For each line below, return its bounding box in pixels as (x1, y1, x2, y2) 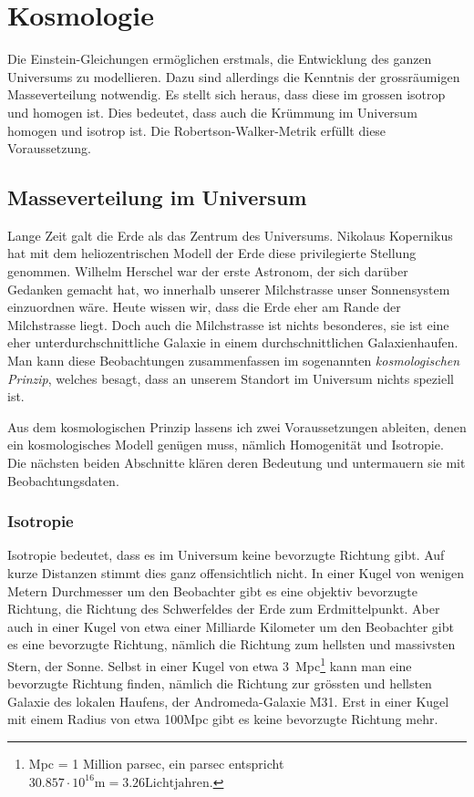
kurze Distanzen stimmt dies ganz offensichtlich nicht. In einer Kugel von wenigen (7, 564, 465, 583)
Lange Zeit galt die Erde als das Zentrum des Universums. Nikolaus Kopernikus (7, 225, 453, 244)
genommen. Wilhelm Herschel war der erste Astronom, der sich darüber (7, 262, 408, 281)
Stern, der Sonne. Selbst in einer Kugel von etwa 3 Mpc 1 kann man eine (7, 653, 412, 675)
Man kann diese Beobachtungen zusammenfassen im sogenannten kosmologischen (7, 351, 460, 370)
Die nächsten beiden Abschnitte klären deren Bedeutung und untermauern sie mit (7, 453, 466, 472)
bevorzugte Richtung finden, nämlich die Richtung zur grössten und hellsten (7, 674, 432, 693)
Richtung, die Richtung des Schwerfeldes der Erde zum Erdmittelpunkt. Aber (7, 599, 440, 618)
